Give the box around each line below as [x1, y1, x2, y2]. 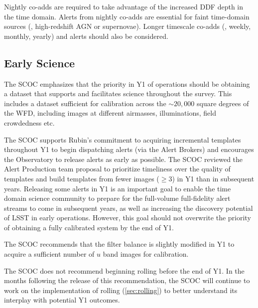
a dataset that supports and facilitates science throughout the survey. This [4, 88, 232, 99]
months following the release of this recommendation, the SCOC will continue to [4, 275, 250, 286]
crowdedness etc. [4, 117, 55, 128]
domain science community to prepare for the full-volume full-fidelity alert [4, 193, 231, 203]
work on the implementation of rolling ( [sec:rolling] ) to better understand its [4, 285, 238, 295]
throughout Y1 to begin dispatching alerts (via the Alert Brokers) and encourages [4, 144, 254, 154]
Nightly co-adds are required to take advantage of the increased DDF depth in [4, 1, 244, 11]
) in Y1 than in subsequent [172, 173, 255, 183]
